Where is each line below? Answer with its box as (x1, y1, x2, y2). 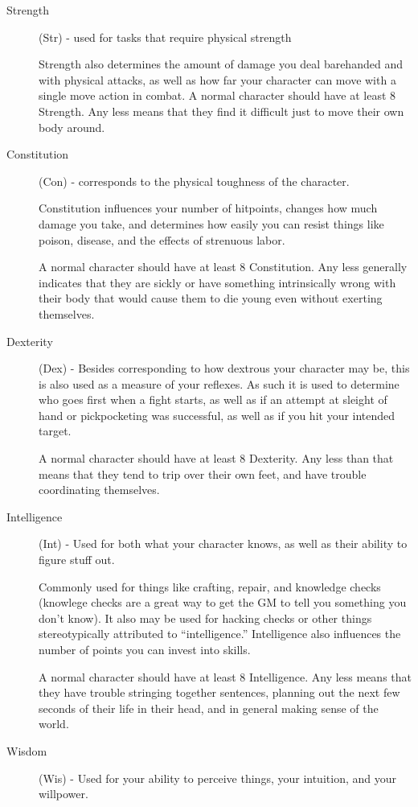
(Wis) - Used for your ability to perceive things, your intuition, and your (39, 769, 396, 786)
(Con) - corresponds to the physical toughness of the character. (39, 172, 350, 189)
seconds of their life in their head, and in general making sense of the (39, 699, 379, 716)
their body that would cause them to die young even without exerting (39, 290, 383, 307)
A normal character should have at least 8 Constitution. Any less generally (39, 258, 408, 275)
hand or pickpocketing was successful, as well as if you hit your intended (39, 406, 395, 423)
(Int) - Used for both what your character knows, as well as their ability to (39, 535, 408, 552)
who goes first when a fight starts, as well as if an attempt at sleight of (39, 391, 387, 408)
